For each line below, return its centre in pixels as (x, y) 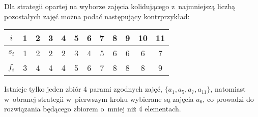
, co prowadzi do (228, 99)
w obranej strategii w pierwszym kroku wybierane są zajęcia (99, 99)
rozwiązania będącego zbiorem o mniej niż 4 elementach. (93, 109)
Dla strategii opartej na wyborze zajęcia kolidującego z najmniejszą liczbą (120, 6)
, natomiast (228, 89)
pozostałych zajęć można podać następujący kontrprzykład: (97, 16)
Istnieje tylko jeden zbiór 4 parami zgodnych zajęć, (83, 89)
